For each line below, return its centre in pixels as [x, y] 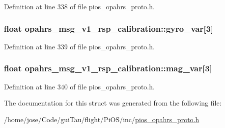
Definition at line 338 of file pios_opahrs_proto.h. [79, 6]
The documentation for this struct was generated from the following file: [113, 103]
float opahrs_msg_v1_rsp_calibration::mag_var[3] [108, 68]
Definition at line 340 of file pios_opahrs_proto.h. [79, 86]
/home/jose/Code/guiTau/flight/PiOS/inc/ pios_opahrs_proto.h [102, 119]
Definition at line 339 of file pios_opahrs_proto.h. [79, 46]
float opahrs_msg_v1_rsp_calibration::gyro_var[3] [109, 28]
